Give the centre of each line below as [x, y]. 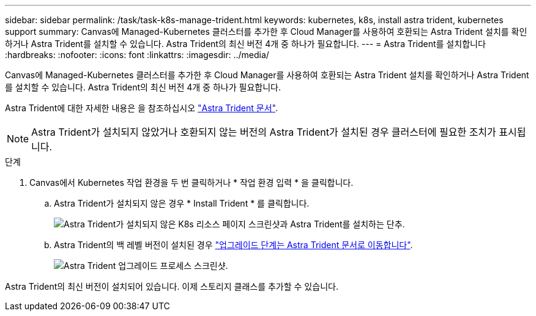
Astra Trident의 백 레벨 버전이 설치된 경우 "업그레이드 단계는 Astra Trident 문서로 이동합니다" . [233, 245]
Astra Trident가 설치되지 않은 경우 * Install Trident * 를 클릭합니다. [182, 203]
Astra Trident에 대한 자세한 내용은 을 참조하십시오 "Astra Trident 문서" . [141, 108]
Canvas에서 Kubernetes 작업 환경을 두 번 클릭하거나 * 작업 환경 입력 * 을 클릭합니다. [192, 182]
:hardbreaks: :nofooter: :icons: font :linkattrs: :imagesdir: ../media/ [137, 55]
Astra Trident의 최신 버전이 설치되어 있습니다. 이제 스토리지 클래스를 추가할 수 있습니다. [172, 286]
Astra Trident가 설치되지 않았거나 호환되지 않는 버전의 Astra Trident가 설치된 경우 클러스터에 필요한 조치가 [264, 132]
